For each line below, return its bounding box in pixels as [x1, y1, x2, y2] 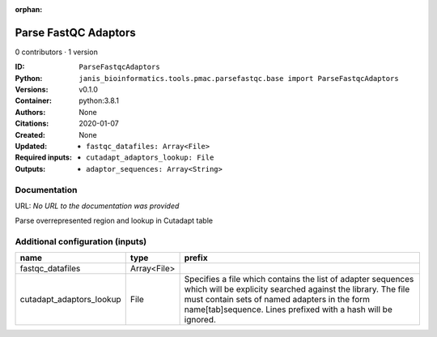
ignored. [184, 314, 216, 326]
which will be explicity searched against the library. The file [184, 284, 410, 295]
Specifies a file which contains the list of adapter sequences [184, 274, 414, 285]
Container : [15, 96, 53, 105]
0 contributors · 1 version [15, 47, 99, 57]
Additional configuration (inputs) [15, 236, 147, 247]
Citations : [15, 118, 49, 129]
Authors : [15, 107, 46, 117]
